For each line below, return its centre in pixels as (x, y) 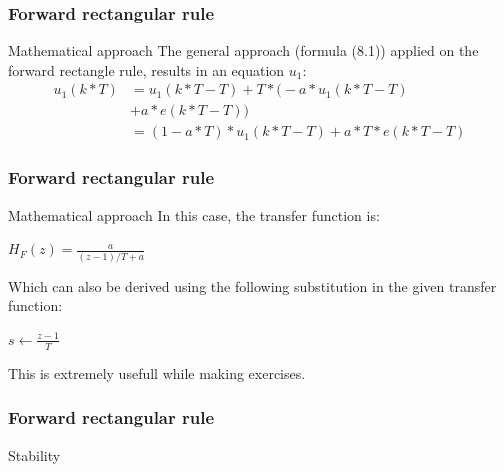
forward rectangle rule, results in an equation (146, 69)
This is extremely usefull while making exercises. (157, 372)
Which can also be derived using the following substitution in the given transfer (252, 285)
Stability (34, 454)
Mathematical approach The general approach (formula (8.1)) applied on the (243, 50)
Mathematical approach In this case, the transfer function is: (194, 214)
